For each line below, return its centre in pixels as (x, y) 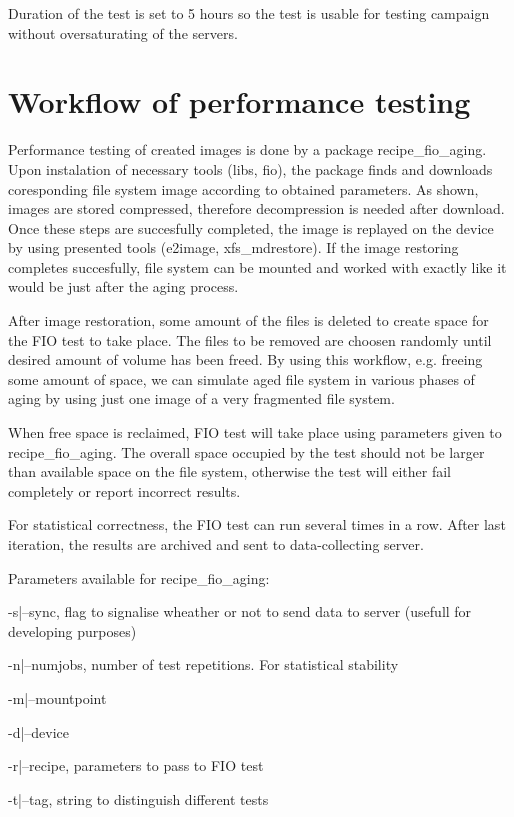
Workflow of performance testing (239, 101)
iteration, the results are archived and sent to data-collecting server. (216, 544)
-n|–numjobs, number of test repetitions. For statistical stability (203, 664)
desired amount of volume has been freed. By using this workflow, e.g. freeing (245, 359)
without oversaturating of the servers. (123, 32)
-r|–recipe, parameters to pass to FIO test (136, 765)
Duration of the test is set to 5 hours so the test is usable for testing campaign (249, 13)
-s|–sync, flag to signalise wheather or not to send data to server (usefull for (240, 611)
